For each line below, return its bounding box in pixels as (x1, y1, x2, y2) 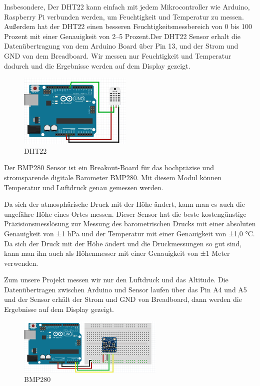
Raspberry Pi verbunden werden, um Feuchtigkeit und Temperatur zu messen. (4, 11, 244, 22)
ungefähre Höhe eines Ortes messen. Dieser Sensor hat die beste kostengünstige (4, 208, 246, 219)
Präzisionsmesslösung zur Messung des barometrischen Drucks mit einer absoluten (4, 218, 256, 229)
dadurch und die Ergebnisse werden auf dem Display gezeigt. (4, 60, 190, 71)
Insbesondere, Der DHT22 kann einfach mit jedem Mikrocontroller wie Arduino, (4, 2, 250, 12)
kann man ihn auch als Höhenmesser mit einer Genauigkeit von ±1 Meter (4, 248, 230, 258)
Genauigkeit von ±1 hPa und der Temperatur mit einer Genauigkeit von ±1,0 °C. (4, 228, 255, 238)
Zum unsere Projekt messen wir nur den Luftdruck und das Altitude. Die (4, 274, 228, 285)
